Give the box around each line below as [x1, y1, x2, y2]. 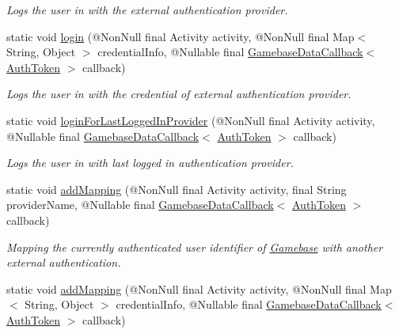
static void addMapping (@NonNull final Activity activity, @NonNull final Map [6, 280, 392, 297]
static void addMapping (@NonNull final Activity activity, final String [6, 180, 347, 197]
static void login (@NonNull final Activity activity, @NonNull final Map [6, 28, 355, 44]
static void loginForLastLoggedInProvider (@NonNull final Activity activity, [6, 112, 375, 128]
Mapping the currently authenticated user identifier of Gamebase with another [6, 238, 383, 255]
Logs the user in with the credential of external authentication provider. [6, 85, 351, 102]
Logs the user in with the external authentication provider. [6, 2, 288, 17]
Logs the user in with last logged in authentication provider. [6, 154, 294, 171]
